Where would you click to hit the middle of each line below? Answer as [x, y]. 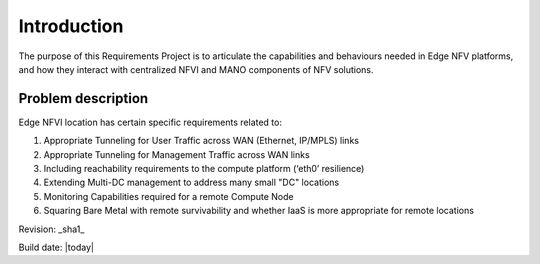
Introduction [71, 26]
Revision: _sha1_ [51, 229]
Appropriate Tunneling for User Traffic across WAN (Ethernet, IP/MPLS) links [201, 141]
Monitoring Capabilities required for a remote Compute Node [168, 196]
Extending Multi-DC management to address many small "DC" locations [191, 182]
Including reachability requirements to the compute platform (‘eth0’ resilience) [204, 169]
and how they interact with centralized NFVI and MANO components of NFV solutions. [196, 69]
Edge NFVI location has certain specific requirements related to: [150, 122]
